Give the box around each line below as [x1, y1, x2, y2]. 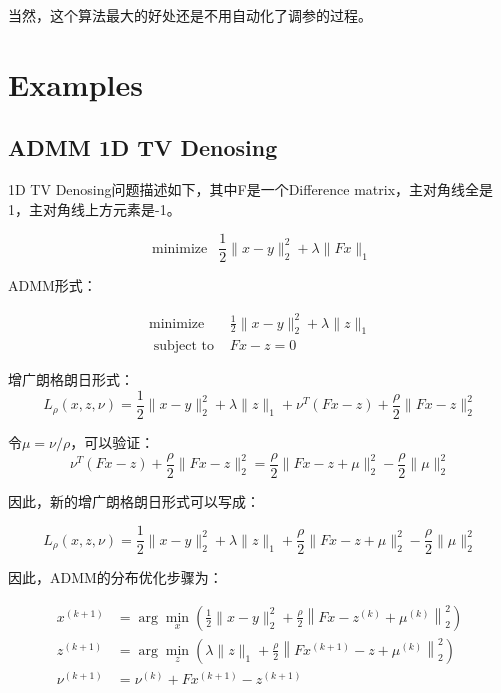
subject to [153, 339, 215, 354]
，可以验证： [70, 432, 155, 453]
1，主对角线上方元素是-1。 [8, 198, 181, 219]
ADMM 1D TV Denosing [8, 132, 278, 163]
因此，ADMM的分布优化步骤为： [8, 567, 223, 588]
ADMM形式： [8, 275, 97, 296]
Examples [8, 63, 143, 104]
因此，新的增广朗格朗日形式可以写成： [8, 490, 260, 511]
